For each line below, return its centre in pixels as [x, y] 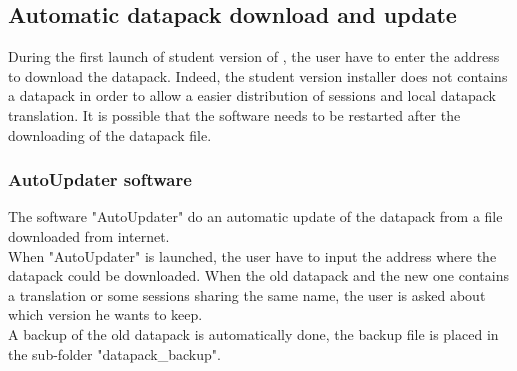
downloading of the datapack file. [110, 134]
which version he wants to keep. [105, 314]
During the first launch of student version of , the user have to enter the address [254, 56]
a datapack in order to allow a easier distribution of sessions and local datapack [252, 95]
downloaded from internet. [89, 235]
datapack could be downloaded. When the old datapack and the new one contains [258, 275]
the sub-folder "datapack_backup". [114, 353]
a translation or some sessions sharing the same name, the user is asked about [247, 294]
